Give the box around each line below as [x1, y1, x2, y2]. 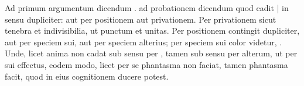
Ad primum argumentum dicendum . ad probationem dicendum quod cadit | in [5, 2, 289, 13]
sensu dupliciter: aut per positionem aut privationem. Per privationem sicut [5, 13, 276, 25]
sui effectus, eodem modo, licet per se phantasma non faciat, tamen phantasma [5, 58, 288, 70]
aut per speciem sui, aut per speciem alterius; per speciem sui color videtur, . [5, 35, 282, 48]
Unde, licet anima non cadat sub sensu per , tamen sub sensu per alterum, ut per [5, 47, 298, 59]
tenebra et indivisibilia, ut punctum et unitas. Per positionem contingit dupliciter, [5, 24, 300, 37]
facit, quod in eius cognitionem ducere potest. [5, 70, 169, 82]
